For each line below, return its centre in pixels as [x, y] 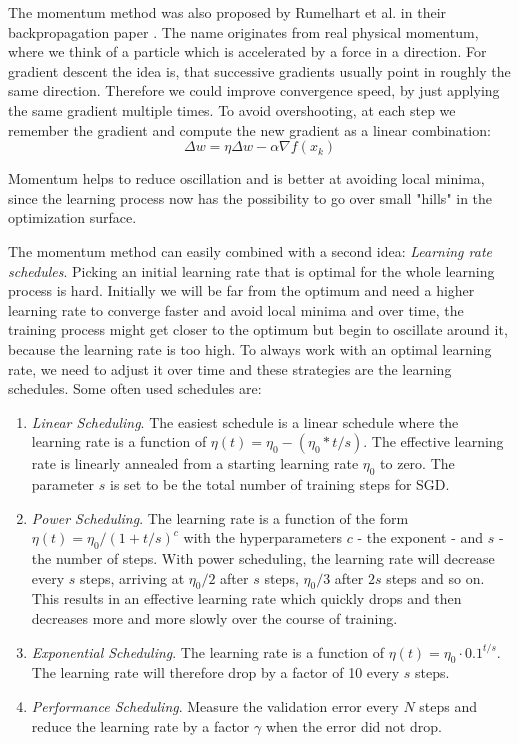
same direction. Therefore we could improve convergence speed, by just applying [254, 90]
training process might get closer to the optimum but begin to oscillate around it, [258, 329]
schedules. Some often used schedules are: [135, 388]
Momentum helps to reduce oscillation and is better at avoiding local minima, [246, 178]
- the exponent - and [420, 537]
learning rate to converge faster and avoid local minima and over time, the [236, 309]
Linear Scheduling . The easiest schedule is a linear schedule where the [245, 421]
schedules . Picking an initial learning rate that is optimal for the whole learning [251, 270]
